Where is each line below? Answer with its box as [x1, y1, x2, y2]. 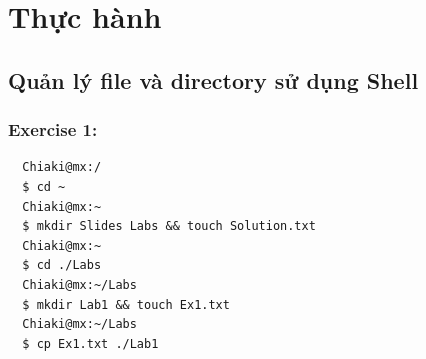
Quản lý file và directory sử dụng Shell [8, 64, 419, 95]
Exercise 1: [8, 117, 98, 142]
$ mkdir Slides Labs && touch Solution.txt [22, 219, 316, 234]
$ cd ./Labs [22, 258, 102, 273]
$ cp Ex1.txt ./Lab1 [22, 336, 159, 351]
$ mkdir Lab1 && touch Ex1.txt [22, 297, 230, 312]
